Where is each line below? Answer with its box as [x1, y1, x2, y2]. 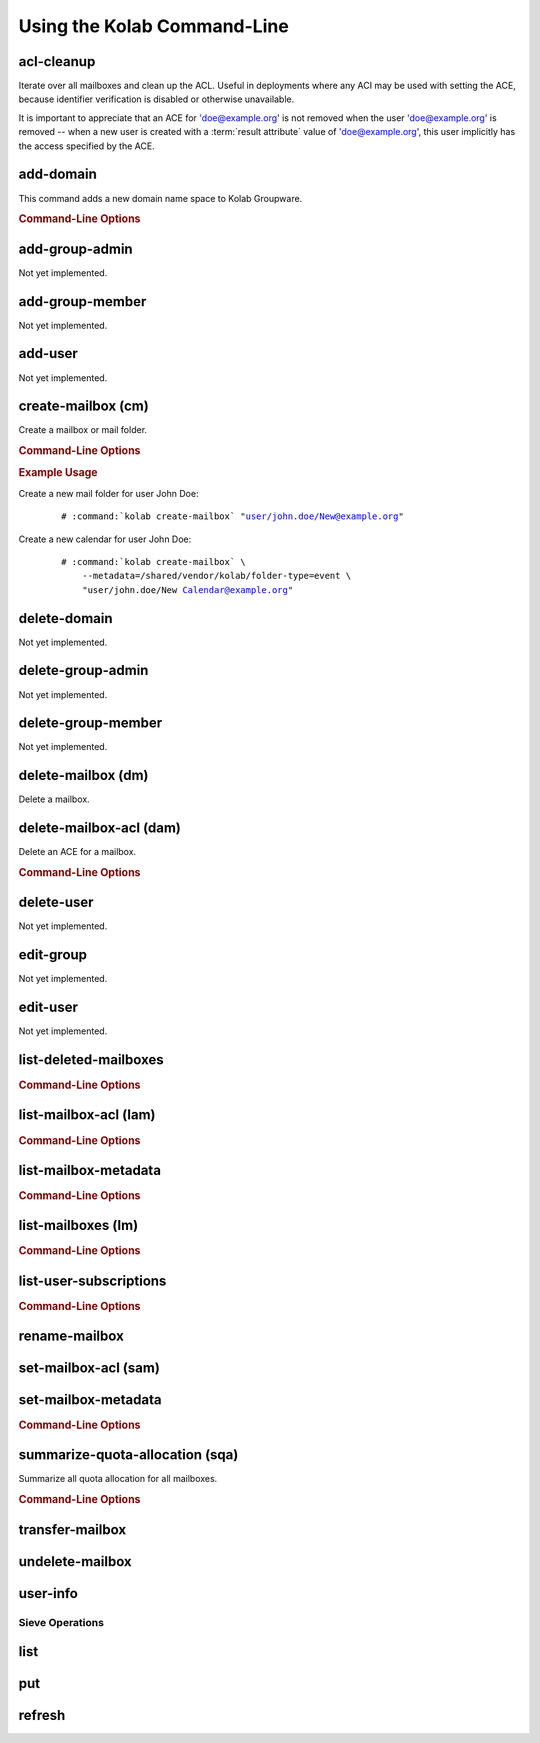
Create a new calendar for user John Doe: [18, 533, 192, 545]
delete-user [18, 894, 94, 911]
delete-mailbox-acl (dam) [18, 820, 182, 837]
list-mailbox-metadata [18, 1161, 162, 1179]
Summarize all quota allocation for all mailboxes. [18, 1473, 218, 1485]
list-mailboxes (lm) [18, 1217, 139, 1234]
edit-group [18, 946, 88, 964]
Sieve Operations [18, 1615, 105, 1629]
